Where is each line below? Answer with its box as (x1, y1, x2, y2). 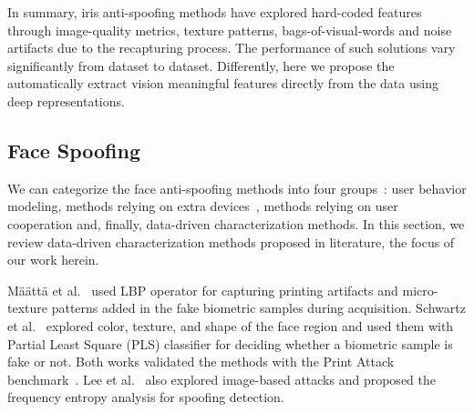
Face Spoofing (7, 136, 141, 164)
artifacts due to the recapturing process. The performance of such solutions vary (7, 38, 456, 57)
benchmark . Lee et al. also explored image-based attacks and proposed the (7, 369, 436, 388)
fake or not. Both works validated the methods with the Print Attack (7, 352, 395, 371)
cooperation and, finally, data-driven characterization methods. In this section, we (7, 214, 465, 233)
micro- (402, 280, 438, 299)
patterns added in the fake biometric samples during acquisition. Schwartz (51, 298, 466, 317)
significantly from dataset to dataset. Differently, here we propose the (7, 55, 395, 75)
